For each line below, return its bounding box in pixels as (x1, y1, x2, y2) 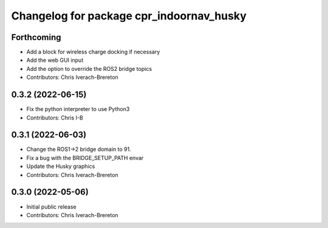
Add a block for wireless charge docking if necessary (26, 49, 160, 56)
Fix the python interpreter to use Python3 (26, 106, 130, 113)
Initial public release (26, 203, 77, 210)
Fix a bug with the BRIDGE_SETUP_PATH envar (26, 154, 144, 161)
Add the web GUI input (26, 56, 84, 64)
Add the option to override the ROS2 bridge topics (26, 65, 152, 72)
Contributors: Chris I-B (26, 114, 83, 121)
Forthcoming (11, 32, 61, 42)
